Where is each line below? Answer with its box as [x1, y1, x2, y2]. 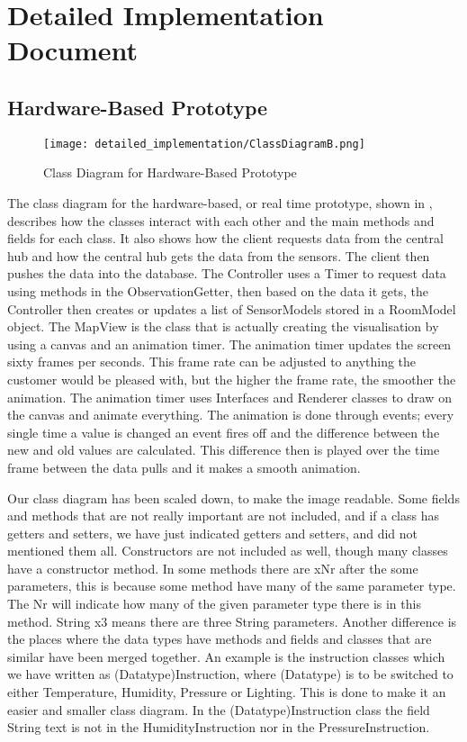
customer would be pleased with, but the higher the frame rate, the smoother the [7, 369, 456, 388]
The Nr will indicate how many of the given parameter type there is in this [7, 594, 421, 613]
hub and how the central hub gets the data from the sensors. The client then [7, 246, 430, 265]
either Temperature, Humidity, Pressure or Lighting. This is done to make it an [7, 683, 446, 701]
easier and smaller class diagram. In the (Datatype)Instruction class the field [7, 700, 430, 719]
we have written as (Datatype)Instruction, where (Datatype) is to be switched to [7, 665, 454, 683]
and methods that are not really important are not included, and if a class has [7, 506, 439, 525]
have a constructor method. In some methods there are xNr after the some [7, 558, 418, 577]
